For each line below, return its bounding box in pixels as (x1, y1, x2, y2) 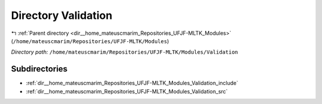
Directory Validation (11, 9, 113, 22)
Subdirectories (11, 64, 68, 74)
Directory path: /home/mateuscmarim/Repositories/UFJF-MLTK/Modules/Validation (11, 48, 239, 56)
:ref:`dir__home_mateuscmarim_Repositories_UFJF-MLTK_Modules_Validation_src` (26, 87, 228, 95)
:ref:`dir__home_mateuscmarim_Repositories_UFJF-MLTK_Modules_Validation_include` (26, 80, 239, 87)
